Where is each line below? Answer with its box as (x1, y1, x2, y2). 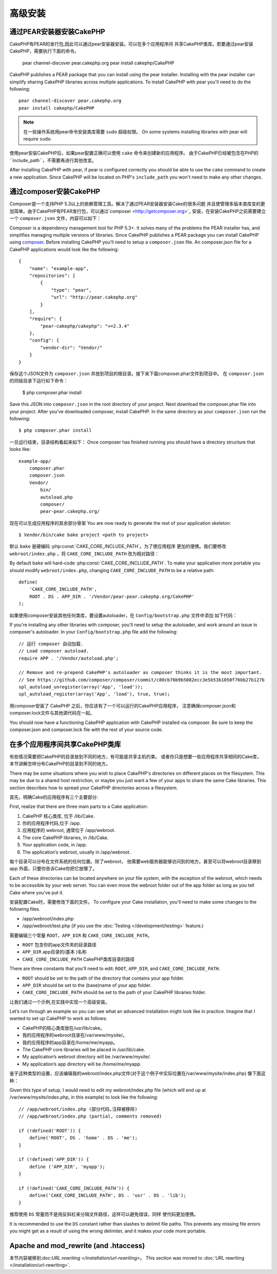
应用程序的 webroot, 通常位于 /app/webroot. (22, 827, 115, 834)
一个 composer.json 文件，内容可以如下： (9, 215, 102, 221)
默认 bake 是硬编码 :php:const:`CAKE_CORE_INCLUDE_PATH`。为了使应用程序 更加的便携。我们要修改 (9, 543, 227, 550)
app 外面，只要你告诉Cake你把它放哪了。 (9, 865, 97, 872)
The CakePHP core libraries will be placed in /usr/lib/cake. (22, 1047, 146, 1053)
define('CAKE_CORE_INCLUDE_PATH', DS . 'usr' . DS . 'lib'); (29, 1193, 187, 1198)
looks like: (9, 446, 31, 452)
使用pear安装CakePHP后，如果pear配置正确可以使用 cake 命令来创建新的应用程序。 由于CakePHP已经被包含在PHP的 (9, 150, 259, 156)
